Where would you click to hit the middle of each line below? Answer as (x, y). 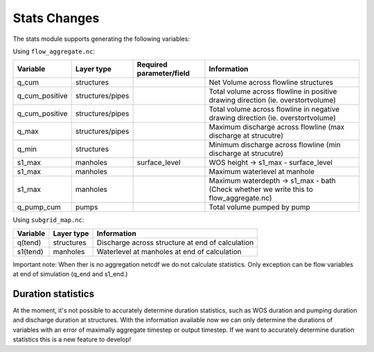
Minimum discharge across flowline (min (275, 145)
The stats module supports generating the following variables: (101, 39)
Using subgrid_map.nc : (48, 220)
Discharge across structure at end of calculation (175, 243)
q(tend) (29, 243)
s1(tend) (30, 252)
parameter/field (163, 73)
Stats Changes (56, 18)
